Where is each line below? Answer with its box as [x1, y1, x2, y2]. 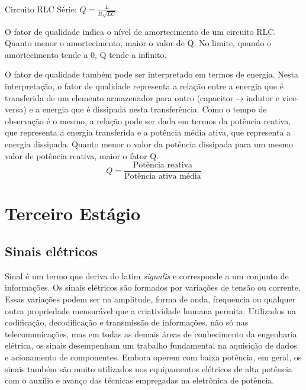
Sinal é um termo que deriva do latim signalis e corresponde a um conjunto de [5, 269, 289, 282]
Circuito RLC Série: [5, 3, 77, 15]
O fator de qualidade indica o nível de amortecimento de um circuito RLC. [5, 25, 276, 37]
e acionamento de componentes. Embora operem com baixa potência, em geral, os [5, 351, 302, 363]
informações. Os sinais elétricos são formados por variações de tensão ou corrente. [5, 281, 301, 294]
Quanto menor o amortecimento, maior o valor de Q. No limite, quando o [5, 37, 272, 49]
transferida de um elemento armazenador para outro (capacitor [5, 91, 234, 104]
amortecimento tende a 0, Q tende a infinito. [5, 48, 167, 60]
